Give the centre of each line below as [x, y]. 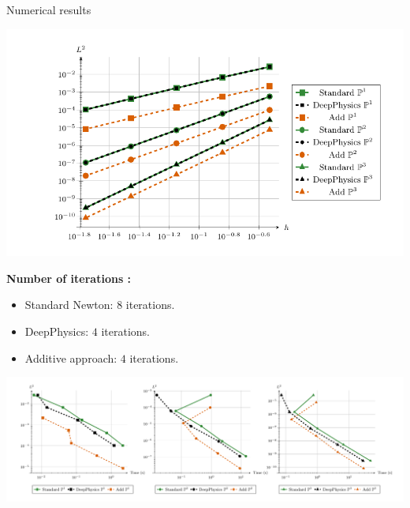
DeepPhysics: [57, 331]
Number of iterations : [69, 278]
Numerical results [49, 9]
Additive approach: [71, 357]
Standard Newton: [69, 305]
